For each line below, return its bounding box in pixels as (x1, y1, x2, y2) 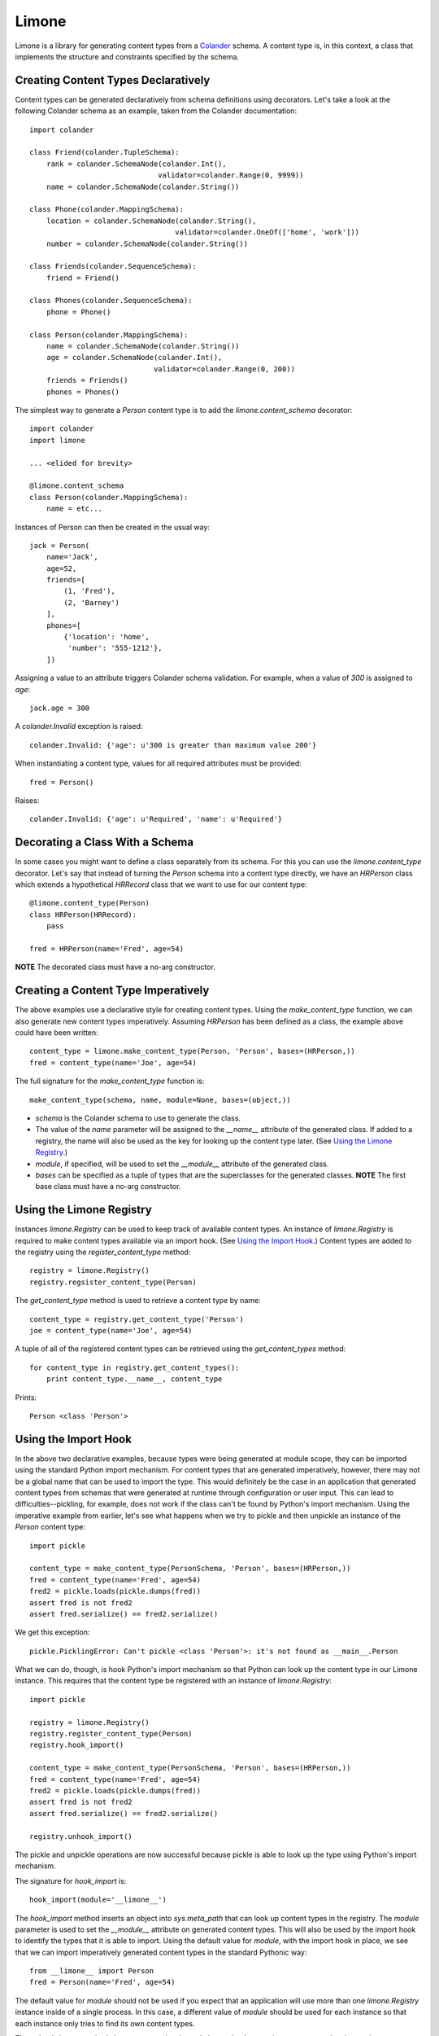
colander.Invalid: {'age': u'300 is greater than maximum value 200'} (29, 740, 317, 749)
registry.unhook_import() (29, 1832, 133, 1841)
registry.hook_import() (29, 1740, 124, 1750)
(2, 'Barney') (63, 598, 120, 607)
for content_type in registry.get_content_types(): (29, 1362, 240, 1372)
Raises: (15, 795, 40, 805)
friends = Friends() (46, 375, 128, 385)
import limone (29, 436, 85, 445)
